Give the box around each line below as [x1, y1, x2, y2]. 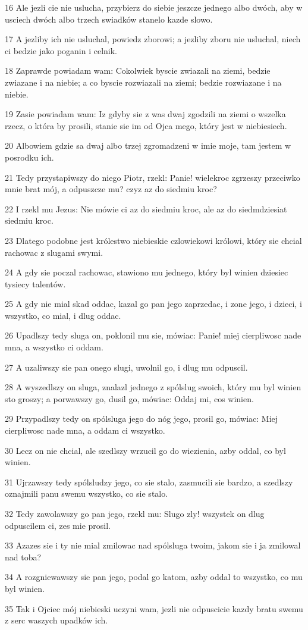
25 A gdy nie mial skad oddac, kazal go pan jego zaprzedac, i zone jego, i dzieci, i [5, 297, 302, 310]
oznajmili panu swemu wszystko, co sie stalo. [5, 487, 168, 500]
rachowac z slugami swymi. [5, 246, 103, 258]
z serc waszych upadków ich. [5, 614, 108, 626]
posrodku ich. [5, 151, 54, 163]
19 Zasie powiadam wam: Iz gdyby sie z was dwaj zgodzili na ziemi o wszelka [5, 108, 286, 120]
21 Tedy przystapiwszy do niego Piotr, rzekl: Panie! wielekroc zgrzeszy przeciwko [5, 171, 300, 183]
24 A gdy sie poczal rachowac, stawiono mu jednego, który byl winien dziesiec [5, 266, 288, 278]
